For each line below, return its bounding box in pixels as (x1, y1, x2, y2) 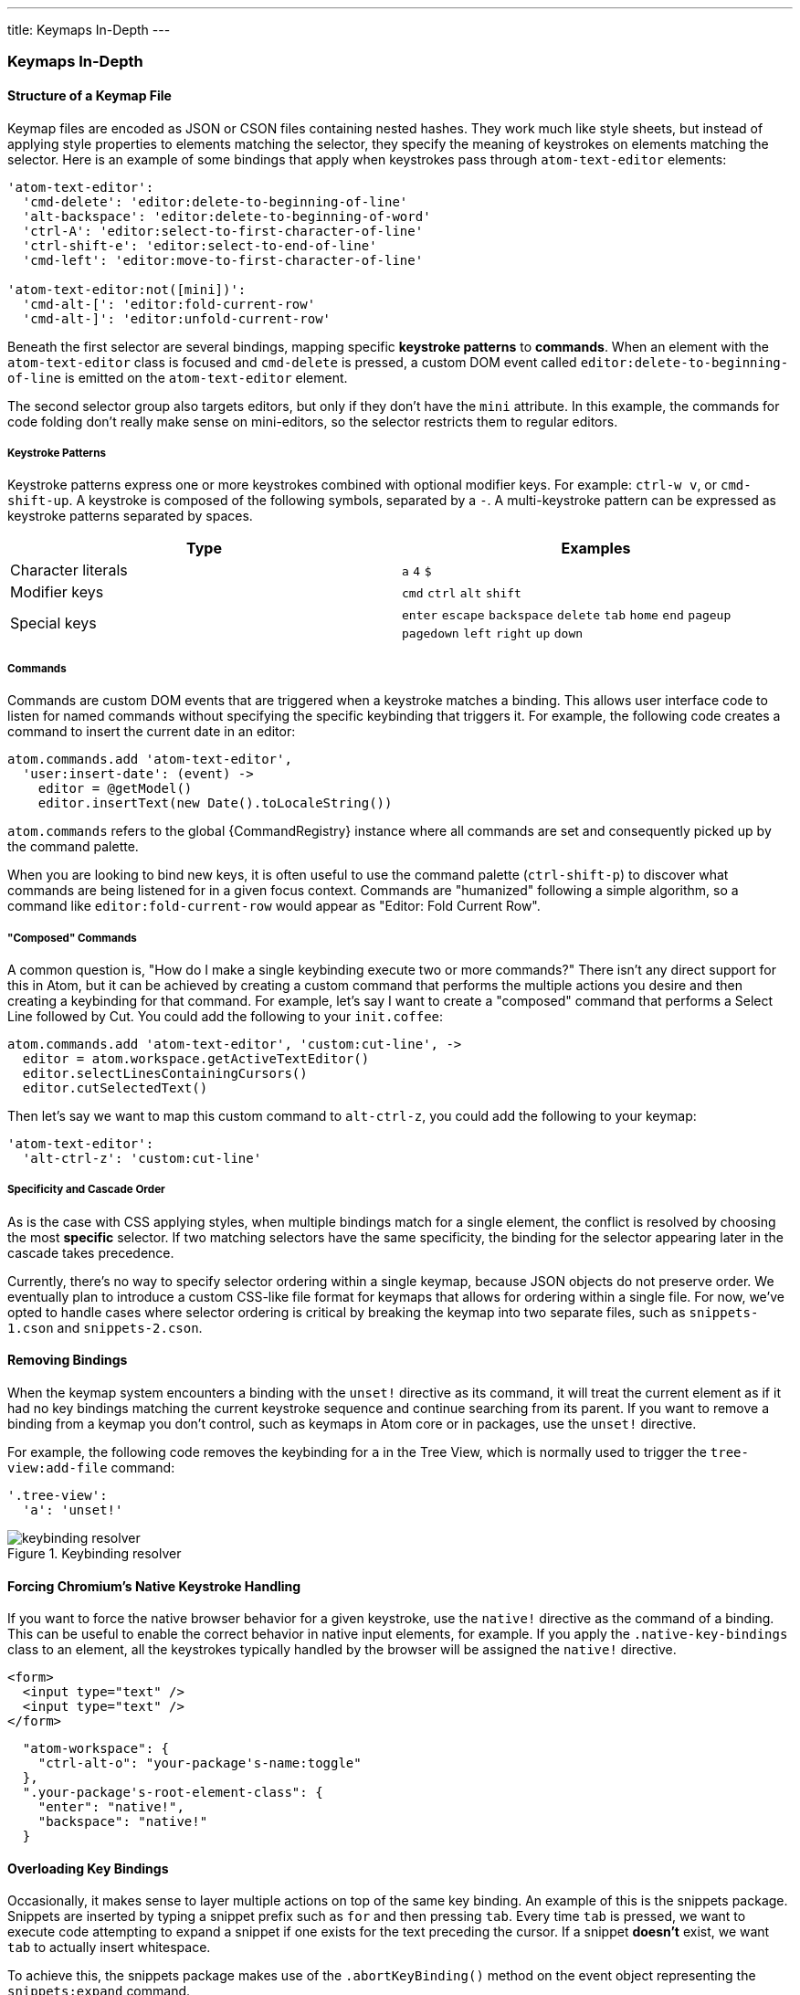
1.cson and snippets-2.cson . (7, 1319, 203, 1335)
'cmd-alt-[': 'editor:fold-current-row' (22, 296, 316, 311)
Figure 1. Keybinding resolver (7, 1545, 182, 1561)
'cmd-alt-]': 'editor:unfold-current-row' (22, 311, 332, 326)
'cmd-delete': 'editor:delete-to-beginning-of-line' (22, 194, 408, 209)
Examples (561, 539, 631, 558)
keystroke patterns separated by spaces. (7, 508, 253, 524)
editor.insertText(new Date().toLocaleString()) (37, 796, 393, 811)
